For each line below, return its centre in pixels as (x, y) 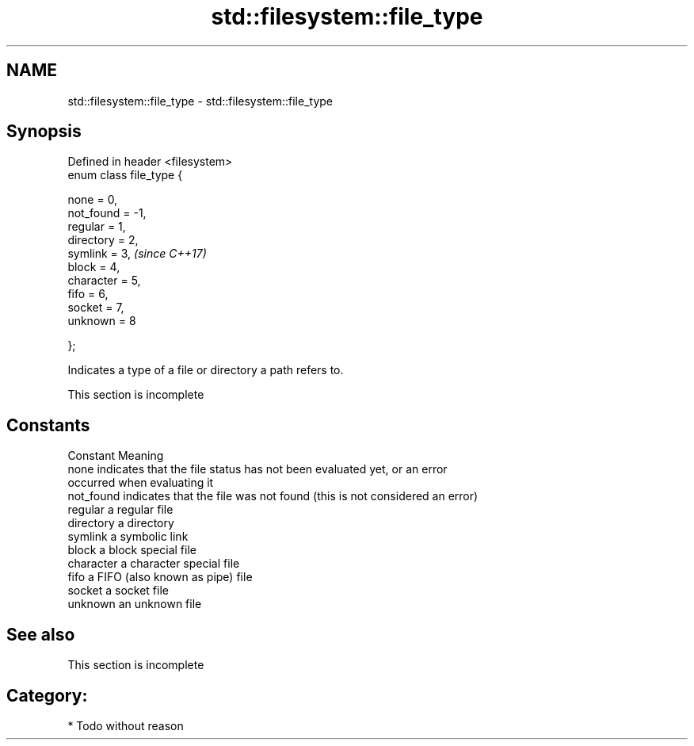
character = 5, (104, 281)
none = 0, (93, 200)
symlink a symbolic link (128, 537)
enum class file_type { (125, 175)
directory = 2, (103, 240)
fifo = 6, (88, 294)
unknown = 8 (102, 321)
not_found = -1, (107, 213)
